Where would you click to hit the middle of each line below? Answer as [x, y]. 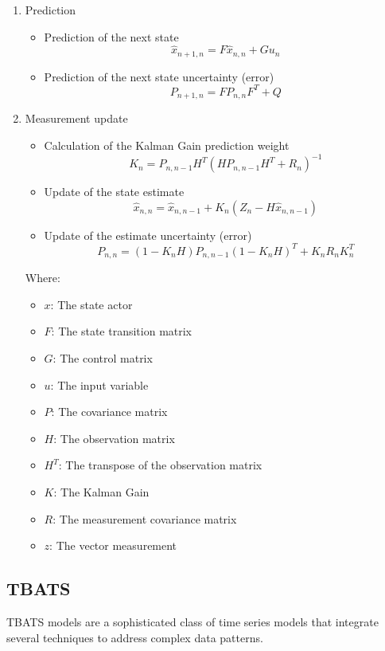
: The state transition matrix [122, 331]
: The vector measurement [113, 545]
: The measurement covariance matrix [145, 518]
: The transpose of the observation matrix [160, 465]
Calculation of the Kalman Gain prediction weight [167, 145]
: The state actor [91, 304]
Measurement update [76, 118]
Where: [43, 278]
